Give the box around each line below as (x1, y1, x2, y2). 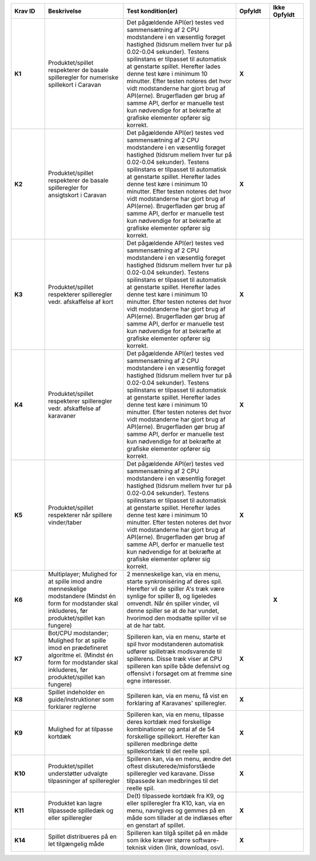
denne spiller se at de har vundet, (126, 607, 219, 615)
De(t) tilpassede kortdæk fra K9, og (126, 792, 225, 800)
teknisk (126, 843, 147, 852)
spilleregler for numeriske (47, 73, 119, 82)
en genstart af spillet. (126, 821, 186, 829)
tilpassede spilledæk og (47, 806, 114, 815)
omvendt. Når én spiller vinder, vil (126, 599, 219, 607)
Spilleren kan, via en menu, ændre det (126, 755, 232, 762)
